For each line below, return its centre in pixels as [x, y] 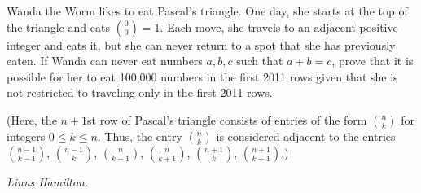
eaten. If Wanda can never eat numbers [105, 61]
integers [26, 136]
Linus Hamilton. [48, 181]
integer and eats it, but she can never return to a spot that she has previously [201, 44]
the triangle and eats [58, 26]
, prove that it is [373, 61]
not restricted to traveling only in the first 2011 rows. [140, 92]
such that [260, 61]
